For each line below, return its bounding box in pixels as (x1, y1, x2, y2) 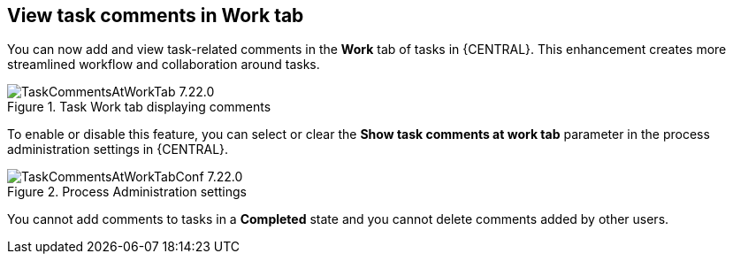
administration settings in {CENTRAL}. (7, 142, 229, 157)
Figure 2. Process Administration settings (7, 184, 247, 200)
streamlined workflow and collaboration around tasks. (7, 57, 320, 73)
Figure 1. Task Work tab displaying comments (7, 99, 271, 115)
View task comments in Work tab (7, 4, 304, 27)
